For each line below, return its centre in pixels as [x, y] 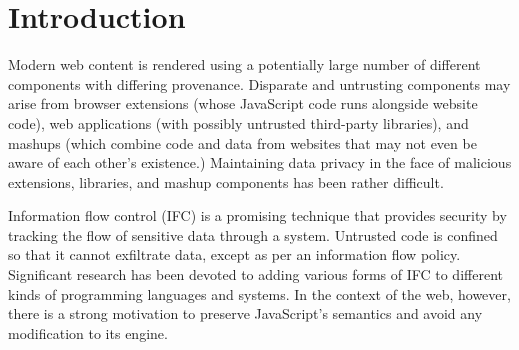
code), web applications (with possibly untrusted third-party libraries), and [238, 122]
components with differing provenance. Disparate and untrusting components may [259, 83]
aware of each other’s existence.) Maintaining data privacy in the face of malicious [260, 162]
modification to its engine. [88, 332]
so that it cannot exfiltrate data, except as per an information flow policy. [234, 254]
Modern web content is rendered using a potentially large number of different [244, 64]
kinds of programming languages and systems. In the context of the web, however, [259, 293]
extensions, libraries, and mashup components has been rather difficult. [226, 181]
